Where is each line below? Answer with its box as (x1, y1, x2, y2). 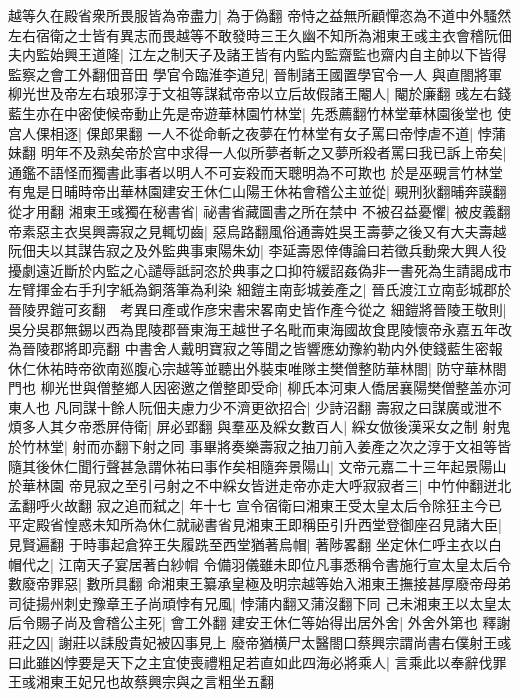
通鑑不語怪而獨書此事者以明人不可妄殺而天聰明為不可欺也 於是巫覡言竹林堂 (8, 161, 503, 182)
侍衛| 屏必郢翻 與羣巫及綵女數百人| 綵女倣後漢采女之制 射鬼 (119, 416, 511, 437)
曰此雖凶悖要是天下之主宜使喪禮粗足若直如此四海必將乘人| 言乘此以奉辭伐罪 (8, 651, 507, 672)
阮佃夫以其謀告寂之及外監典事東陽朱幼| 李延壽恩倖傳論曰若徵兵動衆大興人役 (8, 240, 507, 261)
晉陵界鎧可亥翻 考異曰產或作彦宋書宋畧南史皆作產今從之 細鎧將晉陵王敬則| (8, 298, 507, 319)
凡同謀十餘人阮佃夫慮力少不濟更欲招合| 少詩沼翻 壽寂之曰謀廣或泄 (54, 396, 488, 417)
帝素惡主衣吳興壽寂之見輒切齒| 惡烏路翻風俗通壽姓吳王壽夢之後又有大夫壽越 (8, 220, 507, 241)
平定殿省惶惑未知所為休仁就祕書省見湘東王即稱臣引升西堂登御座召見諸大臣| (8, 514, 502, 535)
